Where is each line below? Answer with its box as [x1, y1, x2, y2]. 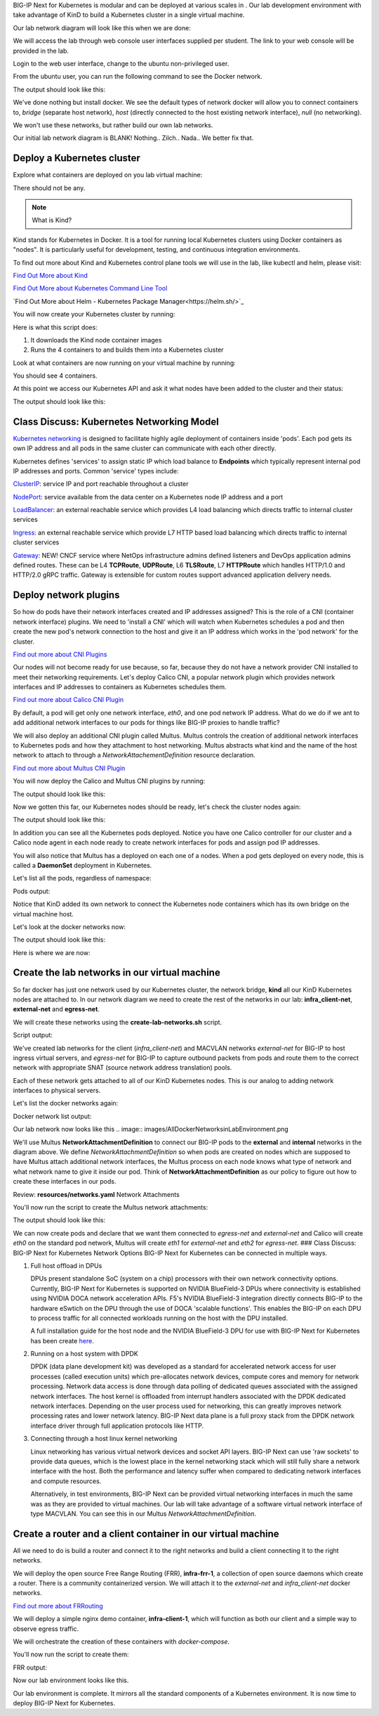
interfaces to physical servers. [13, 1087, 101, 1095]
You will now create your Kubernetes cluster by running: [13, 310, 175, 319]
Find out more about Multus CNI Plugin [13, 764, 126, 772]
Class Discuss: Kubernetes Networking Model [13, 416, 219, 428]
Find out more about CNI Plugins [13, 650, 107, 658]
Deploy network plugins [13, 589, 120, 601]
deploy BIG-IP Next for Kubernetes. [13, 1698, 116, 1707]
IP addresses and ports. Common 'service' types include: [13, 466, 179, 475]
